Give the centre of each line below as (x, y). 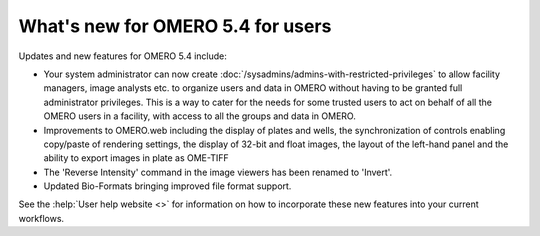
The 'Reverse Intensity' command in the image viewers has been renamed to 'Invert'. (218, 172)
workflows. (41, 218)
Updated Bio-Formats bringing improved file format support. (167, 186)
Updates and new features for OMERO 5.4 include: (122, 56)
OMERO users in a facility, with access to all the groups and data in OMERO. (200, 116)
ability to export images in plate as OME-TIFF (136, 158)
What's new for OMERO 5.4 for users (175, 26)
